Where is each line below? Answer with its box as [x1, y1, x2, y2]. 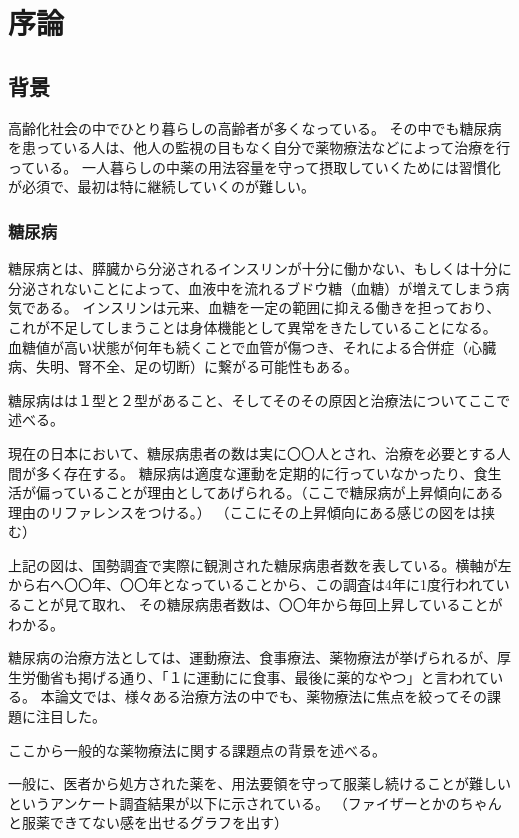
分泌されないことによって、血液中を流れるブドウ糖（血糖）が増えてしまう [8, 277, 496, 298]
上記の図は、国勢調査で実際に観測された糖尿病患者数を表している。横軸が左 [8, 554, 512, 575]
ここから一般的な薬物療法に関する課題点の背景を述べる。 [8, 739, 386, 760]
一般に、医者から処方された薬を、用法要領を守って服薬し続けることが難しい [8, 773, 511, 794]
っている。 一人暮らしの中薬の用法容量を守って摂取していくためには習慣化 [8, 156, 501, 177]
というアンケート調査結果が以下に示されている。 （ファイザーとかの [8, 792, 460, 813]
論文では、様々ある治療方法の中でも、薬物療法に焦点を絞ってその [54, 686, 488, 707]
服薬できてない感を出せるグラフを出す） [21, 812, 288, 833]
